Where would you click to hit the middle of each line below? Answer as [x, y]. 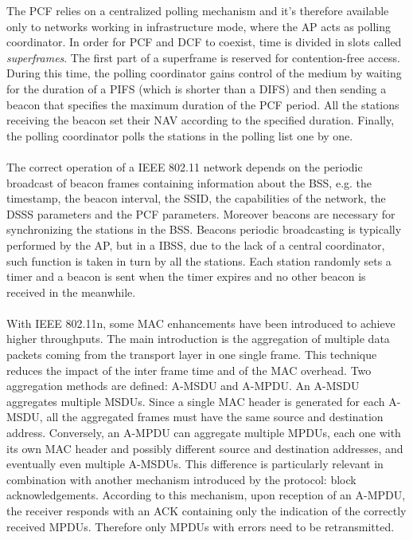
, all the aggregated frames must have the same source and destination [211, 417]
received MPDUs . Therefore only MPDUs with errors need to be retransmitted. [201, 526]
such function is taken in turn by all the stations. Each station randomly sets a [199, 260]
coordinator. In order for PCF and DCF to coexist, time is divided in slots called [204, 42]
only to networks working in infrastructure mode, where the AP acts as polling [199, 26]
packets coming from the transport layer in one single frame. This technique [192, 355]
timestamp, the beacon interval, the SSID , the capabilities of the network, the [196, 198]
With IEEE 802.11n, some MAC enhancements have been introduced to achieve [201, 323]
